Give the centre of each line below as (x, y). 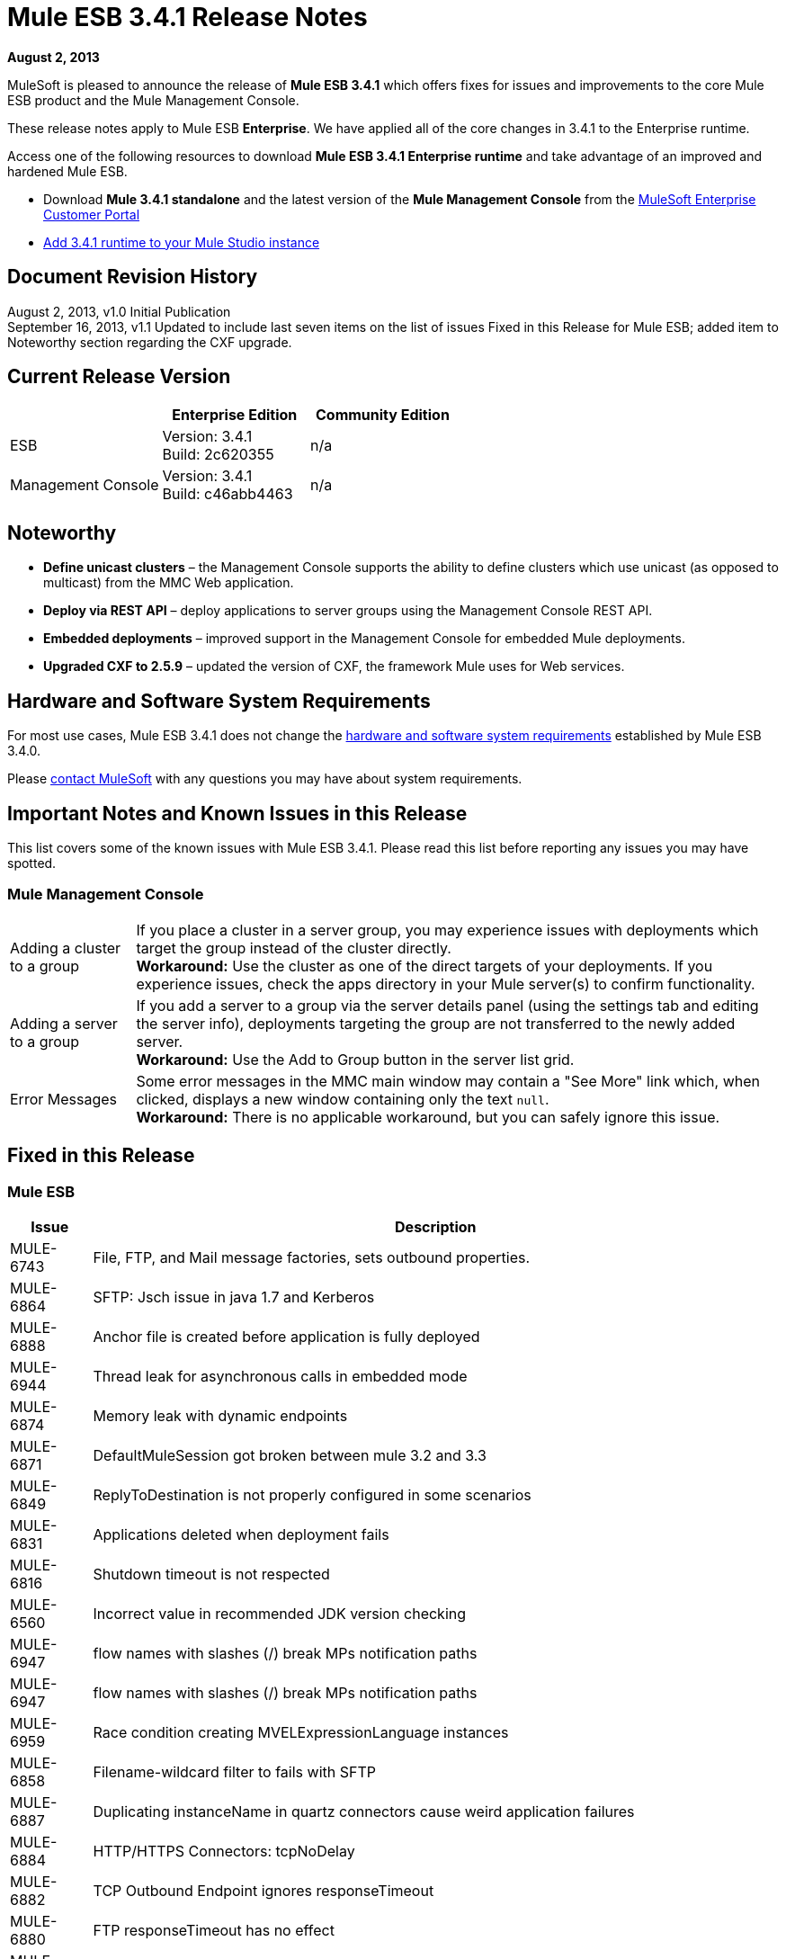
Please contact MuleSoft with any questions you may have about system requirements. (265, 779)
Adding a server (64, 1023)
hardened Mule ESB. (67, 171)
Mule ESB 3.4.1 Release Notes (188, 17)
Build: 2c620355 (218, 455)
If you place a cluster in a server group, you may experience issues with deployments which (447, 930)
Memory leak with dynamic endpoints (220, 1415)
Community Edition (382, 415)
